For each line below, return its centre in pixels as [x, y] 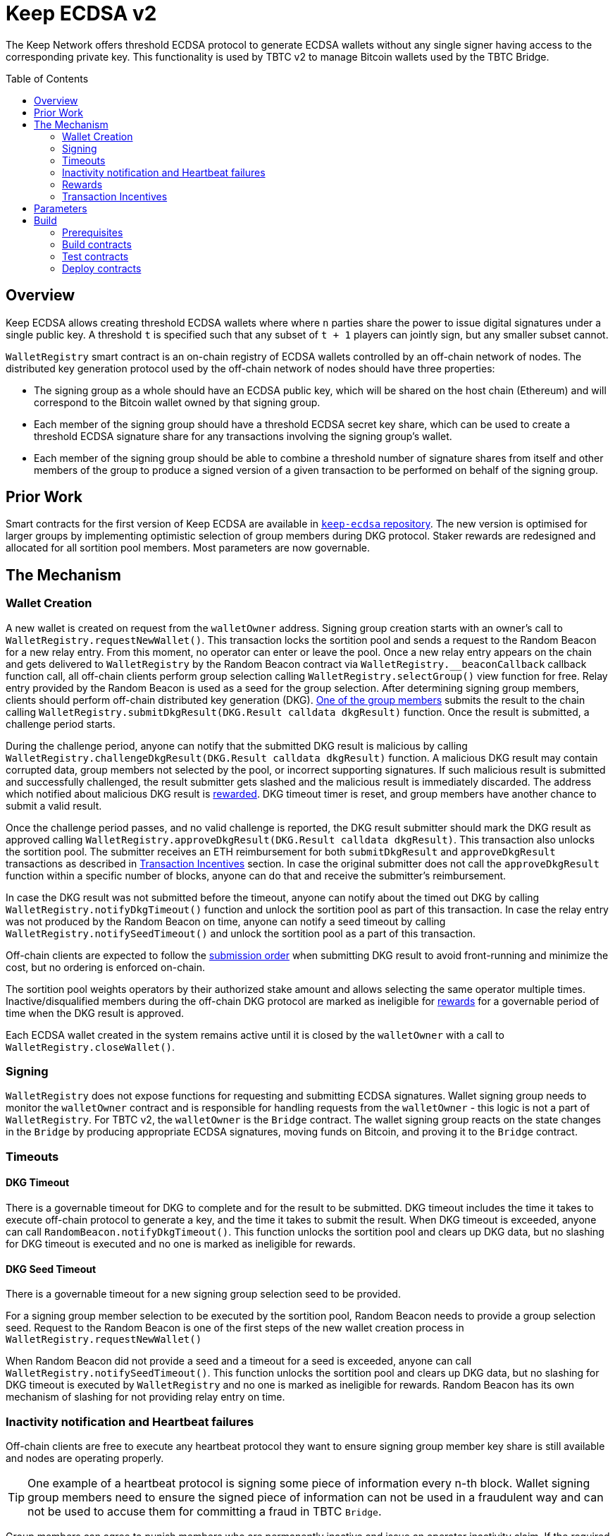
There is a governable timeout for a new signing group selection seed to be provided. [203, 1294]
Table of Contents [47, 78]
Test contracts [95, 256]
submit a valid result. [54, 805]
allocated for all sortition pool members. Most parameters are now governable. [188, 548]
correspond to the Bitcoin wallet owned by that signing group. [177, 402]
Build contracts [97, 244]
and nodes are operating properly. [85, 1458]
